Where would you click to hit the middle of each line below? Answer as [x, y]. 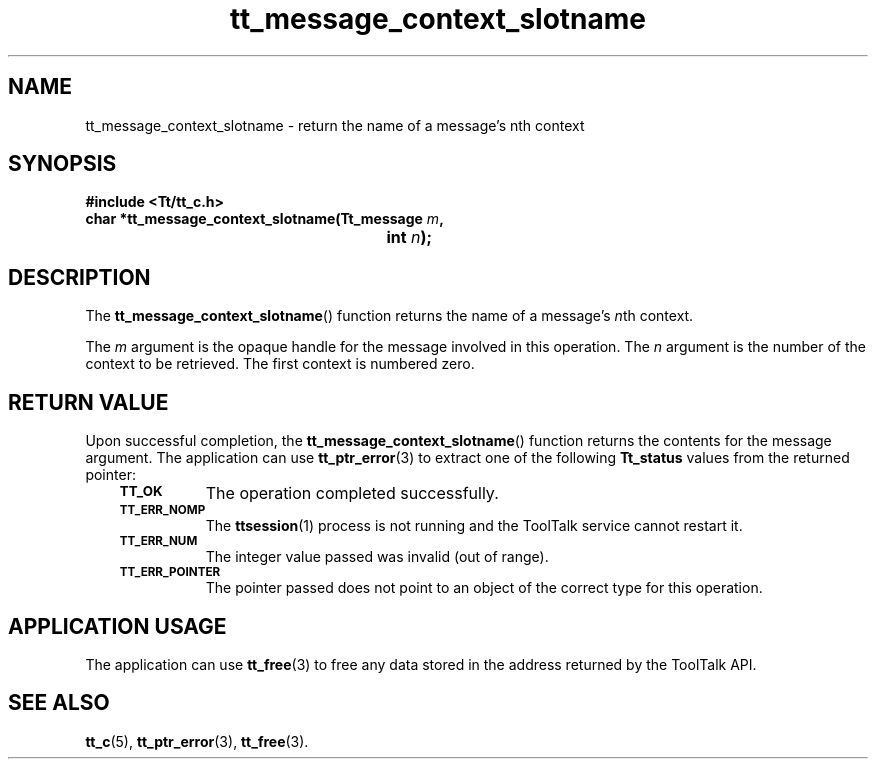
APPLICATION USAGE [117, 626]
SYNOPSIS [62, 164]
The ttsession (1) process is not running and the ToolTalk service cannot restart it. [474, 526]
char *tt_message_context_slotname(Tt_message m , [264, 219]
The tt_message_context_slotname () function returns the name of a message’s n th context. [389, 316]
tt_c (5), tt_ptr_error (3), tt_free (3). [197, 741]
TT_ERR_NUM [158, 541]
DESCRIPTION [79, 277]
